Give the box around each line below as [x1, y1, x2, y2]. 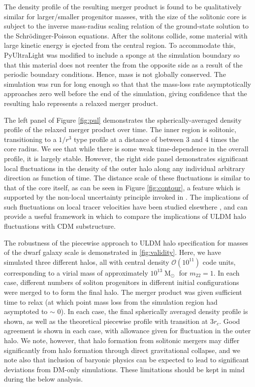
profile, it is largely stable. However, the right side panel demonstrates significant [4, 153, 249, 163]
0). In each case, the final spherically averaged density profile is [57, 306, 248, 317]
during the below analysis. [4, 374, 83, 384]
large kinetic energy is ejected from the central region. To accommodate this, [4, 40, 236, 50]
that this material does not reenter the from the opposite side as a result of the [4, 59, 243, 70]
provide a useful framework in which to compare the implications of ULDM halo [4, 211, 246, 221]
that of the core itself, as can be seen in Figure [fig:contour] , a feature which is [4, 182, 241, 192]
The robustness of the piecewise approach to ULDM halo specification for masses [4, 237, 249, 247]
